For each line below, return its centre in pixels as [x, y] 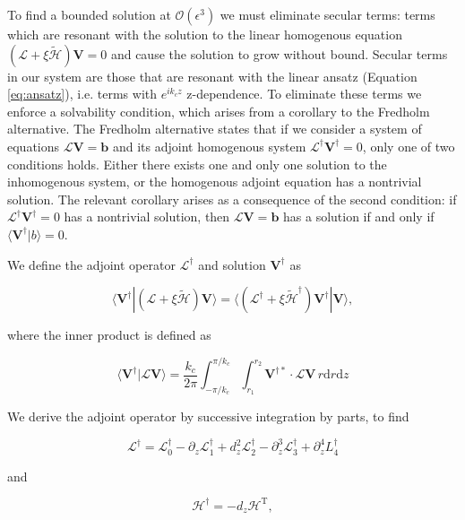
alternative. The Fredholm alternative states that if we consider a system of [215, 129]
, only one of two [409, 146]
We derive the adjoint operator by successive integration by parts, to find [208, 416]
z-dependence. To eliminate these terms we [304, 94]
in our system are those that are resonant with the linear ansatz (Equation [212, 76]
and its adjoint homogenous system [209, 146]
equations [34, 146]
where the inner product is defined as [109, 335]
